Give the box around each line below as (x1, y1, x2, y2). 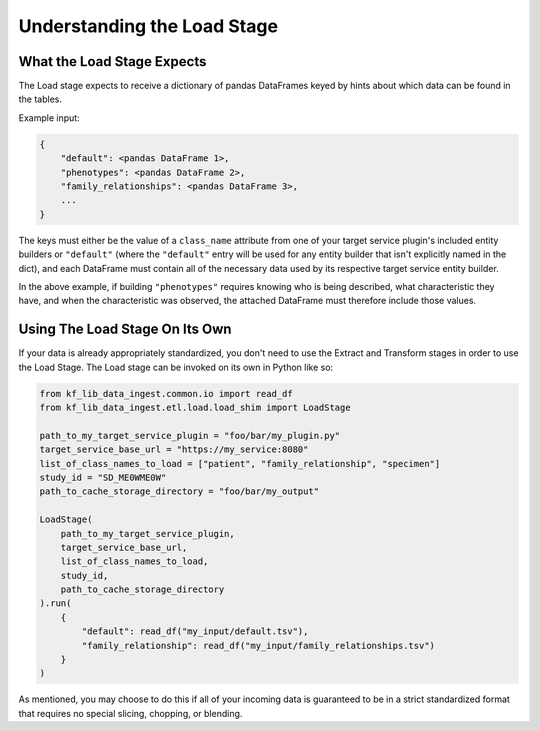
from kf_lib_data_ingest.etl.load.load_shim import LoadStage (39, 402, 351, 413)
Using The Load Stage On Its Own (18, 321, 232, 338)
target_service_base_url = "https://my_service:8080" (39, 444, 309, 455)
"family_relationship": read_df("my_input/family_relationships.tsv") (81, 640, 435, 651)
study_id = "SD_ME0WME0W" (39, 471, 167, 483)
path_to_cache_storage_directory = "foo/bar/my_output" (39, 486, 320, 497)
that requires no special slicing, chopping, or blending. (18, 707, 243, 719)
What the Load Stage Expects (18, 53, 207, 70)
